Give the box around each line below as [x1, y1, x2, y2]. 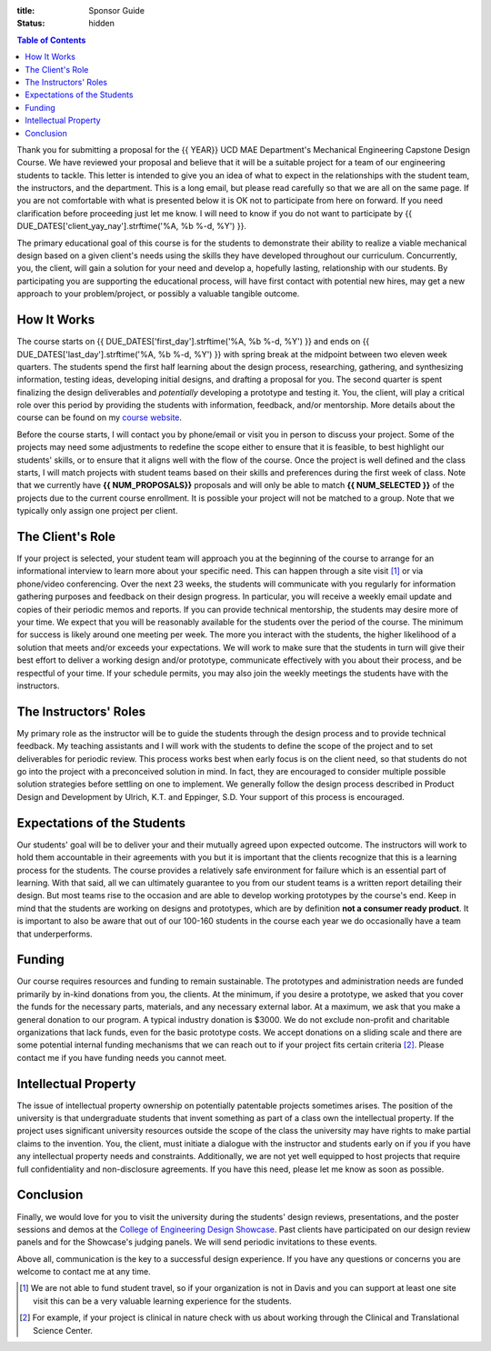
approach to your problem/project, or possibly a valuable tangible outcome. [16, 288, 300, 299]
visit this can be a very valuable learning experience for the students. [33, 1296, 292, 1306]
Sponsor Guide [88, 5, 145, 15]
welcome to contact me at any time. [16, 1266, 151, 1277]
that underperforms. [16, 928, 93, 939]
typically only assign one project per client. [16, 505, 178, 516]
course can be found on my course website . [16, 412, 182, 423]
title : [16, 5, 35, 15]
